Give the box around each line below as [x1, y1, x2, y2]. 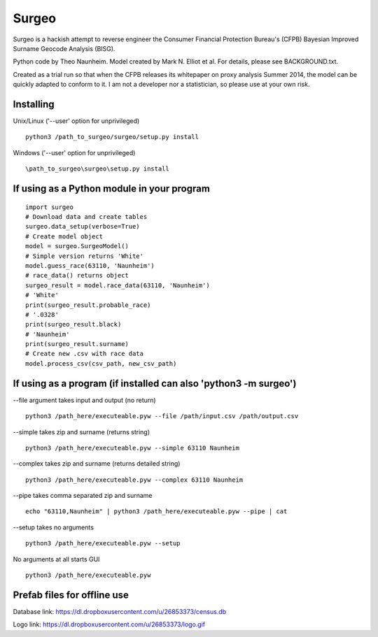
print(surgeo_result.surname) [25, 340, 129, 348]
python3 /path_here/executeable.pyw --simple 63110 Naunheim [25, 444, 239, 452]
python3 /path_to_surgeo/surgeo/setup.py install [25, 133, 199, 141]
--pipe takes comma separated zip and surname [13, 492, 153, 500]
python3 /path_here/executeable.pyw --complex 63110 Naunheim [25, 475, 244, 484]
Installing [13, 98, 55, 110]
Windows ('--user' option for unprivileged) [13, 148, 136, 157]
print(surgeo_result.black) [25, 320, 122, 329]
